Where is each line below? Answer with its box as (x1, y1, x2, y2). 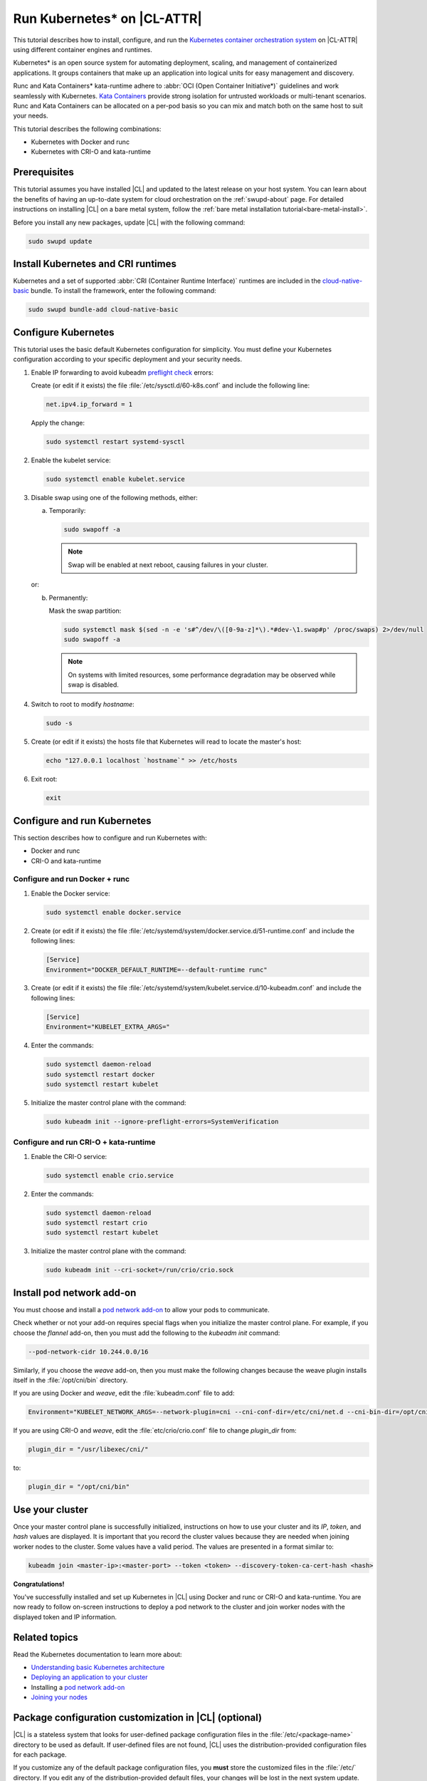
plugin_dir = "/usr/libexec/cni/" (28, 1445, 149, 1453)
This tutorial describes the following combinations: (13, 125, 162, 133)
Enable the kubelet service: (31, 456, 111, 464)
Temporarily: (48, 507, 86, 515)
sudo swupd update (28, 237, 93, 245)
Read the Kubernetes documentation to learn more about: (13, 1650, 182, 1658)
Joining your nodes (31, 1693, 88, 1702)
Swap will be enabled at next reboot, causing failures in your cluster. (68, 560, 268, 569)
